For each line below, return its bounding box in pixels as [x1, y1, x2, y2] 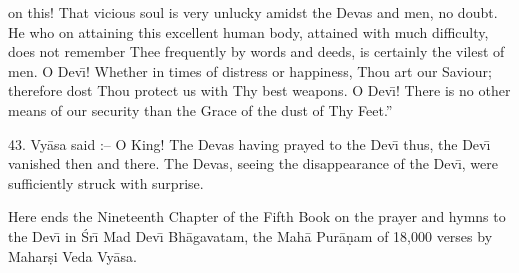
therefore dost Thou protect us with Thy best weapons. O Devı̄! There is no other [8, 80, 511, 101]
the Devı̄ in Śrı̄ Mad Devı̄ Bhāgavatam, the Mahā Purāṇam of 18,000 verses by [8, 225, 493, 246]
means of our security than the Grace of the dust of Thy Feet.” [8, 99, 393, 120]
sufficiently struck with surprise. [8, 172, 204, 193]
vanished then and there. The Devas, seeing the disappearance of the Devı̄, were [8, 153, 498, 174]
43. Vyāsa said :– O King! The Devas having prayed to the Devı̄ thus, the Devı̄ [8, 133, 491, 154]
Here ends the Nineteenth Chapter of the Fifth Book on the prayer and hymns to [8, 206, 506, 227]
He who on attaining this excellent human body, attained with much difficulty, [8, 21, 489, 42]
